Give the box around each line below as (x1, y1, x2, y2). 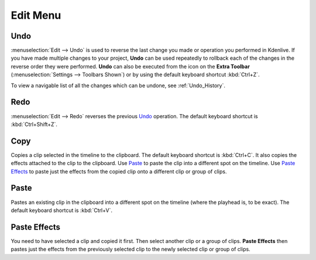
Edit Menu (11, 9, 61, 22)
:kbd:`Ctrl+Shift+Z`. (11, 121, 58, 128)
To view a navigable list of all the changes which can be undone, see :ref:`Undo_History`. (11, 82, 225, 89)
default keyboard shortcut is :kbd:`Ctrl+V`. (11, 207, 113, 214)
